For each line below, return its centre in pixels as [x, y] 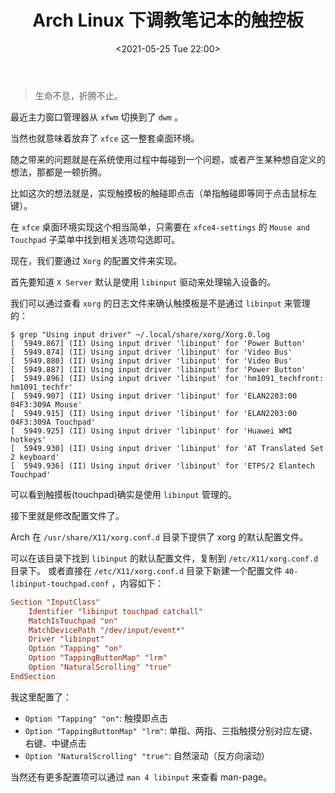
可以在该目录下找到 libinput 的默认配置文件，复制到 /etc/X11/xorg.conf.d [164, 558]
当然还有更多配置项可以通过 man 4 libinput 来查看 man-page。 [141, 777]
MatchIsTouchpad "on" [73, 621]
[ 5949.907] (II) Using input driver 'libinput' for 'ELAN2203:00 [154, 396]
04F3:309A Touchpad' [53, 422]
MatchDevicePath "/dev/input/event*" [107, 630]
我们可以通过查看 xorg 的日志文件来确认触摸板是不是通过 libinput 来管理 [160, 303]
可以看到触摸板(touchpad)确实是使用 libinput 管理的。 [123, 494]
